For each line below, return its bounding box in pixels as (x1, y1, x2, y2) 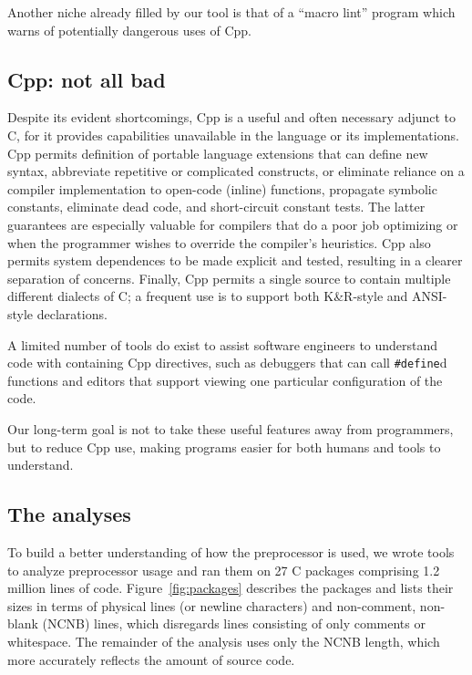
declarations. (36, 304, 108, 323)
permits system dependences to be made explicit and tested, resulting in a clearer (7, 251, 463, 270)
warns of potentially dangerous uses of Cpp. (7, 20, 251, 39)
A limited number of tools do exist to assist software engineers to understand (7, 335, 438, 354)
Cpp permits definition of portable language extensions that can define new (7, 143, 428, 162)
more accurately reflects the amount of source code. (7, 649, 295, 669)
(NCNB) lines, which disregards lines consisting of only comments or (42, 614, 426, 633)
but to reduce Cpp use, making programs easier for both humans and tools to (7, 437, 441, 456)
